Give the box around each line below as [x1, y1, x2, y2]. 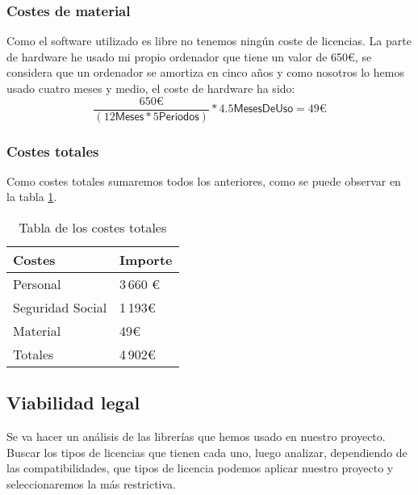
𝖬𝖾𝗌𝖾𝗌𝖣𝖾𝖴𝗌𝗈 [233, 103, 294, 115]
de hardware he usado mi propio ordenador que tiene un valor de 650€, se [6, 48, 372, 65]
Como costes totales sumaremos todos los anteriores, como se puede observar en [6, 172, 401, 189]
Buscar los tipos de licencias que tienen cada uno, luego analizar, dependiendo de [6, 443, 408, 460]
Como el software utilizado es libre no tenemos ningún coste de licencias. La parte [6, 32, 412, 49]
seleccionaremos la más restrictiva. [6, 476, 176, 493]
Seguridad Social [13, 298, 107, 317]
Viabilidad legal [6, 390, 140, 415]
